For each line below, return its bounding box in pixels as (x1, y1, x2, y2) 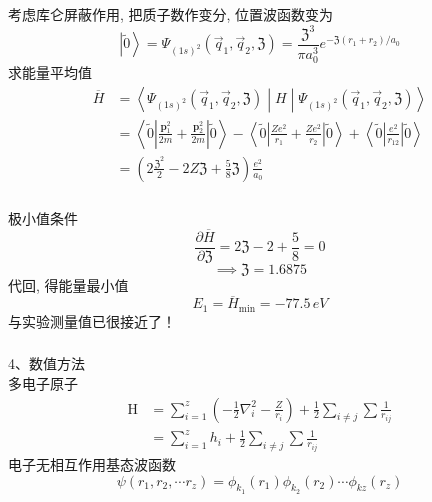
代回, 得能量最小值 (8, 274, 129, 295)
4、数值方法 (8, 353, 85, 374)
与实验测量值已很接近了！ (8, 310, 176, 331)
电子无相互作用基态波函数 (8, 453, 176, 474)
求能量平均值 (8, 62, 92, 83)
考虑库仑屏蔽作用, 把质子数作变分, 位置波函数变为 (8, 3, 334, 24)
